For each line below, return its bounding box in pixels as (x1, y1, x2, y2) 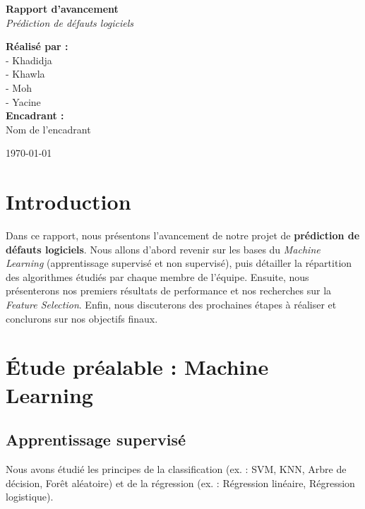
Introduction (6, 187, 131, 216)
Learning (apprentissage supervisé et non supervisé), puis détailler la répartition (6, 256, 352, 270)
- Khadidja (6, 52, 52, 67)
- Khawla (6, 66, 45, 81)
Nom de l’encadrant (6, 121, 91, 136)
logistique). (6, 489, 54, 504)
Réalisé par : (6, 39, 68, 54)
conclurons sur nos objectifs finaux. (6, 311, 158, 325)
